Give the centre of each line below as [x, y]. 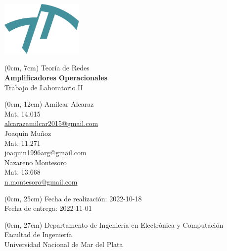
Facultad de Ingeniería [38, 234]
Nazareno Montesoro [36, 162]
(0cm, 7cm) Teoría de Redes [47, 68]
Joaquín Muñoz [28, 133]
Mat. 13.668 [23, 172]
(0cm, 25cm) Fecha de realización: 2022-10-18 [73, 198]
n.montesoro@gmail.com [41, 181]
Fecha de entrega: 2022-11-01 [48, 208]
